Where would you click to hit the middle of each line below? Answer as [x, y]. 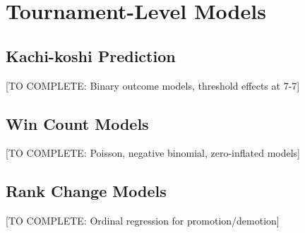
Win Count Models [77, 123]
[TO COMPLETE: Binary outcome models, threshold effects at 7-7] [153, 85]
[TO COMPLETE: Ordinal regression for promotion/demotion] [143, 221]
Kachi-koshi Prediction [91, 55]
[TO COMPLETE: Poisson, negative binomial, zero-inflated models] [153, 153]
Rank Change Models [86, 191]
